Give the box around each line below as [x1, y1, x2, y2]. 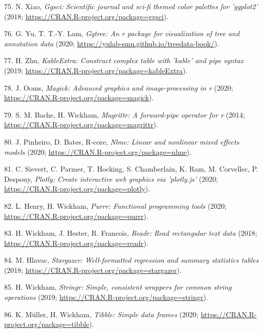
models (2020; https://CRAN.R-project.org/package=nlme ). [4, 146, 192, 157]
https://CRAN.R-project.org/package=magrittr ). [4, 119, 158, 130]
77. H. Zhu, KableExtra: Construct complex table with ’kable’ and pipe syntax [4, 55, 244, 66]
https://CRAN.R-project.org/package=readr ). [4, 237, 149, 248]
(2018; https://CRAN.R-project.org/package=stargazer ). [4, 264, 182, 275]
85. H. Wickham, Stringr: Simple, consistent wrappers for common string [4, 282, 231, 292]
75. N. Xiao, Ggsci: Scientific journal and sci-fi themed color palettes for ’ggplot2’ [4, 1, 258, 11]
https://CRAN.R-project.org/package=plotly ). [4, 183, 150, 194]
